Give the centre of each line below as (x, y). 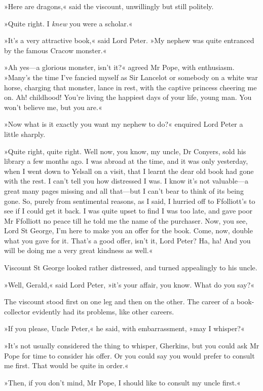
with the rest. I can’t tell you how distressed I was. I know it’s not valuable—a (126, 181)
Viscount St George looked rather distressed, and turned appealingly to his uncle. (131, 268)
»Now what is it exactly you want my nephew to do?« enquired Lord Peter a (124, 124)
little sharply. (25, 134)
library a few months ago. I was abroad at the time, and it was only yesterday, (126, 161)
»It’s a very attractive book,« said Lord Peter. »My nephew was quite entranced (129, 40)
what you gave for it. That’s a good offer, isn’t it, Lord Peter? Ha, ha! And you (127, 240)
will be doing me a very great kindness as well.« (79, 250)
